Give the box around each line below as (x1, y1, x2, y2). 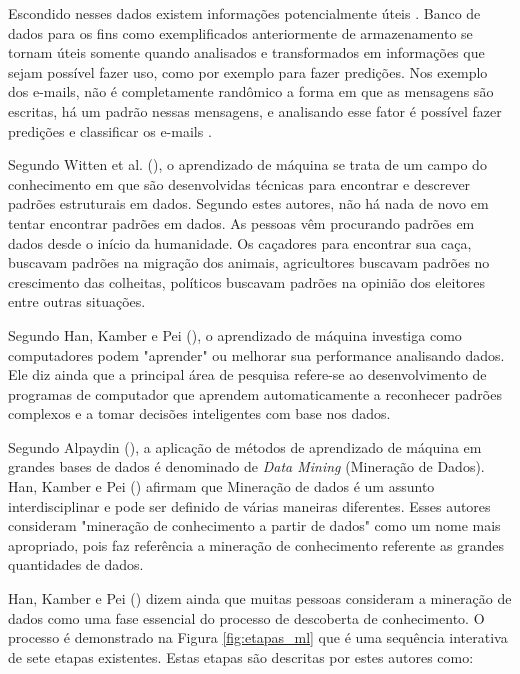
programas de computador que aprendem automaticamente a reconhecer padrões (8, 383, 502, 404)
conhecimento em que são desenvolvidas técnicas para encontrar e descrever (8, 173, 471, 194)
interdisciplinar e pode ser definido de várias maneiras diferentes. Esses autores (8, 495, 491, 516)
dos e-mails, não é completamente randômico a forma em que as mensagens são (8, 81, 494, 102)
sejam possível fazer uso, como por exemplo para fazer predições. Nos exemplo (8, 61, 488, 82)
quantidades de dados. (8, 554, 144, 575)
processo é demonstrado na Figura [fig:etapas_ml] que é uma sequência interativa (8, 627, 508, 648)
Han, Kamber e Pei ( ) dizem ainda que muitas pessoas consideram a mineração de (8, 588, 512, 609)
